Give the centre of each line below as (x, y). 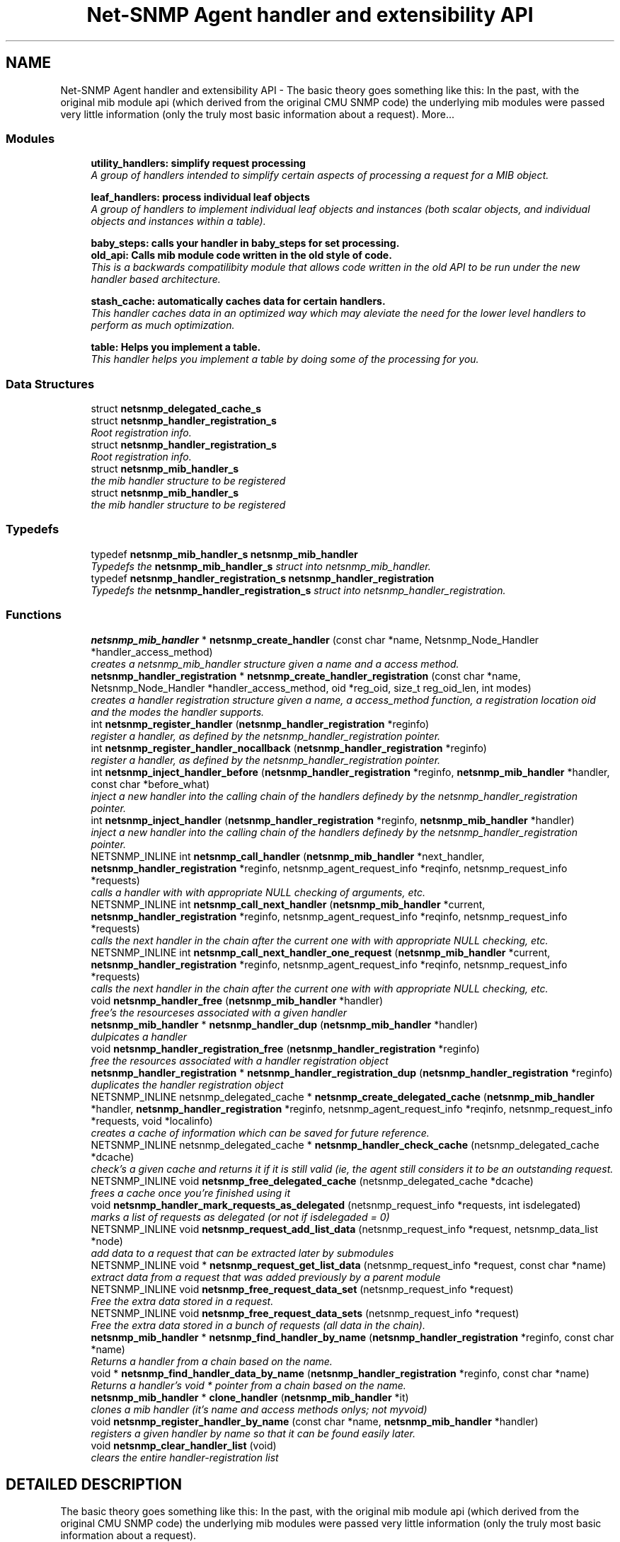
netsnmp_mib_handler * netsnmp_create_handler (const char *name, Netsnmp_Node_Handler (315, 639)
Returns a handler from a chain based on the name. (212, 1361)
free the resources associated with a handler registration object (240, 1060)
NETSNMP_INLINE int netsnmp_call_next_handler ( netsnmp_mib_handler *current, (288, 904)
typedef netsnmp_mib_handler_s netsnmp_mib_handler (224, 554)
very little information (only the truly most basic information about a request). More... (258, 114)
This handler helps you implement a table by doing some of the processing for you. (285, 359)
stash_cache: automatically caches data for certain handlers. (238, 301)
